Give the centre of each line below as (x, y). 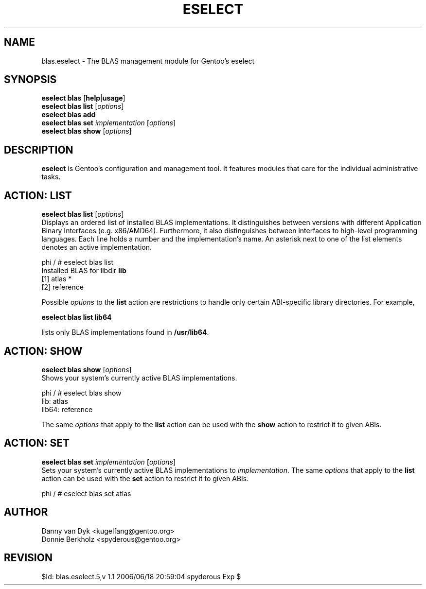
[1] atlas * (57, 279)
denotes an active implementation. (97, 247)
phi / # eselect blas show (81, 393)
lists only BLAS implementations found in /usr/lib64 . (125, 332)
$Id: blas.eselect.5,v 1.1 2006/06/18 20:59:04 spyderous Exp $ (141, 576)
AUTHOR (26, 512)
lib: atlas (55, 401)
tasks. (51, 177)
